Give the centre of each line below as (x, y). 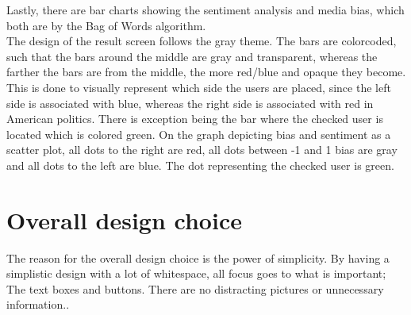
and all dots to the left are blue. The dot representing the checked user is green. (200, 165)
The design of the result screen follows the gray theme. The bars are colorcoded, (202, 41)
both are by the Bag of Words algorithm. (106, 25)
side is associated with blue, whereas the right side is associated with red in (190, 103)
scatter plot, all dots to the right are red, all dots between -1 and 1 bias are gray (202, 150)
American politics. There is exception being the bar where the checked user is (195, 119)
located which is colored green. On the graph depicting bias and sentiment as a (199, 134)
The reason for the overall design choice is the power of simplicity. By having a (198, 257)
